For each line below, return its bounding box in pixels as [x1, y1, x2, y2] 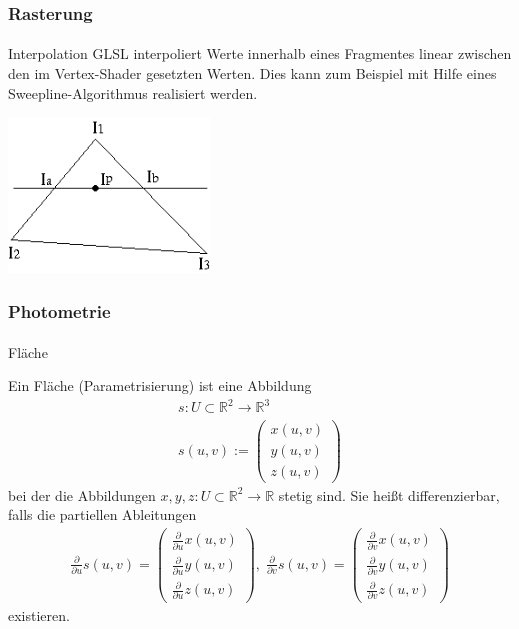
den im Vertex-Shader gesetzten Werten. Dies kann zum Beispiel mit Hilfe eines [8, 63, 497, 84]
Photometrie [8, 299, 111, 324]
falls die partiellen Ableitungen [8, 504, 197, 525]
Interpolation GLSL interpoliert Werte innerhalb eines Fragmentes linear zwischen [8, 43, 512, 64]
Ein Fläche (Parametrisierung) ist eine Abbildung [8, 375, 312, 396]
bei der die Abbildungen [8, 484, 156, 505]
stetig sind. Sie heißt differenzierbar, [278, 484, 500, 505]
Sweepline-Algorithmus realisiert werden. [8, 82, 258, 103]
